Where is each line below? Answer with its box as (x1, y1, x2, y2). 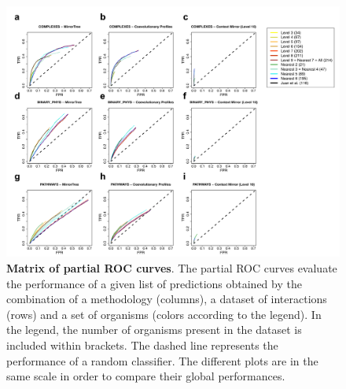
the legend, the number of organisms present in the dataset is (6, 321, 302, 338)
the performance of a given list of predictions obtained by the (6, 275, 302, 291)
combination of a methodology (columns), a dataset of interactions (6, 291, 327, 307)
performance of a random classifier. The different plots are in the (6, 352, 318, 369)
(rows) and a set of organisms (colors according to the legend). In (6, 306, 322, 322)
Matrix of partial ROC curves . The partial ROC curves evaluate (6, 260, 337, 276)
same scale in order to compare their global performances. (6, 368, 285, 384)
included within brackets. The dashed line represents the (6, 336, 278, 353)
